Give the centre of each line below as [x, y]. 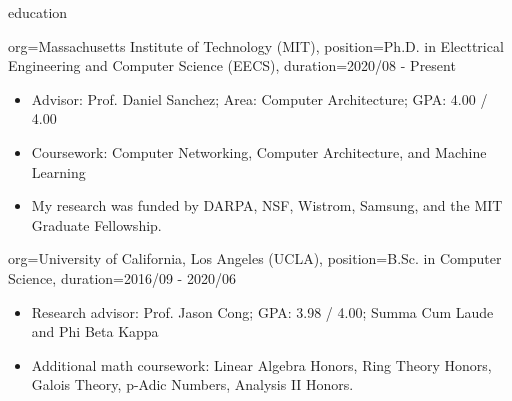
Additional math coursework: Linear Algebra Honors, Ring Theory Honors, [261, 364]
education [38, 12]
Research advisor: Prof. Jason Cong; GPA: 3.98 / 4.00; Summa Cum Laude [262, 311]
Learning [58, 171]
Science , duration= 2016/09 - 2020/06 [122, 277]
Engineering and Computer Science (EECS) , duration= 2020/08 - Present [232, 65]
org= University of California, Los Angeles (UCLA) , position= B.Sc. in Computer [255, 258]
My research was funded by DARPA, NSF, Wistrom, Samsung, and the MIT [267, 205]
